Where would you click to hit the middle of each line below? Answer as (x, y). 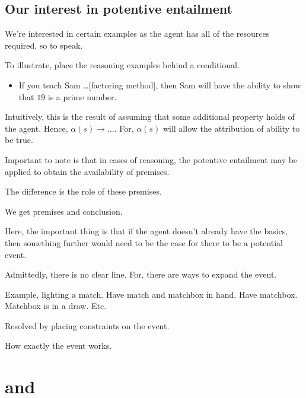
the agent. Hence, (36, 128)
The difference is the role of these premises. (83, 191)
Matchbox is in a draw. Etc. (56, 306)
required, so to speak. (44, 45)
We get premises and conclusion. (64, 211)
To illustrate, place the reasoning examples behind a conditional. (122, 65)
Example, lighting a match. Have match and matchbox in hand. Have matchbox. (151, 294)
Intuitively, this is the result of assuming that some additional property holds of (150, 117)
